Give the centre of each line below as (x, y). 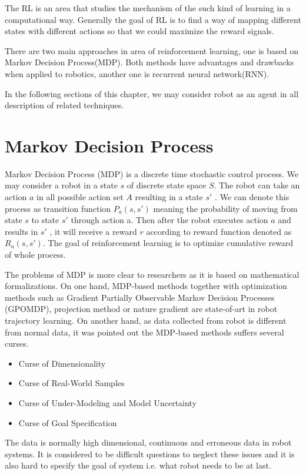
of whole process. (35, 255)
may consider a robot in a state (61, 185)
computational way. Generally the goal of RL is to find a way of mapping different (153, 19)
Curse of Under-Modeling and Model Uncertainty (107, 402)
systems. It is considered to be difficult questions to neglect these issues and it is (150, 454)
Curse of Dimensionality (62, 363)
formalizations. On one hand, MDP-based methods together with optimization (146, 286)
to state (45, 220)
